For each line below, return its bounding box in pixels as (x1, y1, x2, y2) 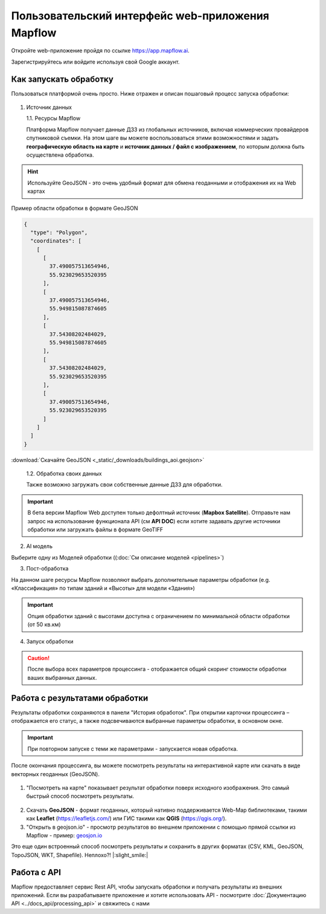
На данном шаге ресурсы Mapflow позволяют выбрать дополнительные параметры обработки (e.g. (11, 576, 270, 583)
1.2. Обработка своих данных (26, 470, 102, 477)
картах (27, 188, 45, 195)
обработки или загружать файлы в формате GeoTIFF (27, 526, 163, 534)
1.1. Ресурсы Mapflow (26, 115, 81, 122)
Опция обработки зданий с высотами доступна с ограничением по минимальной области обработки (27, 612, 290, 619)
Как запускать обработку (11, 74, 114, 84)
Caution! (27, 654, 50, 662)
